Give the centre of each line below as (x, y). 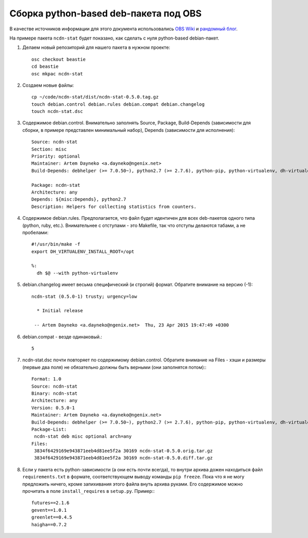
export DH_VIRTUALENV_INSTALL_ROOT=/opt (83, 251)
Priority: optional (56, 156)
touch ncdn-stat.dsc (57, 111)
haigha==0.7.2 (49, 524)
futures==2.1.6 (51, 503)
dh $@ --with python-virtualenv (77, 273)
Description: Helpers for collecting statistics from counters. (114, 206)
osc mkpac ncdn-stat (57, 74)
